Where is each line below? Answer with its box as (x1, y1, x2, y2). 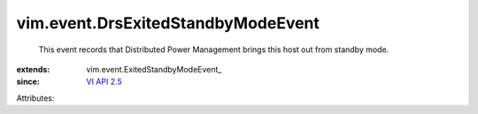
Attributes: (16, 93, 55, 103)
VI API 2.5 (86, 76, 123, 87)
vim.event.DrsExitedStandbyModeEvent (16, 13, 320, 33)
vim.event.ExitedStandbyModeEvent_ (86, 64, 222, 74)
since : (16, 76, 40, 87)
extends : (16, 64, 50, 74)
